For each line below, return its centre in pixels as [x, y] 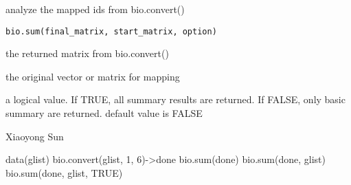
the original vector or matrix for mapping [93, 76]
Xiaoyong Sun [35, 136]
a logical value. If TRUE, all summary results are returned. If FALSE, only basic [175, 99]
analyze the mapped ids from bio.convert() [95, 9]
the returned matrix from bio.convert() [87, 53]
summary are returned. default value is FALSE [104, 113]
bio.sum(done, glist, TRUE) [64, 172]
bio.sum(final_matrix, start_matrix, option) [111, 31]
